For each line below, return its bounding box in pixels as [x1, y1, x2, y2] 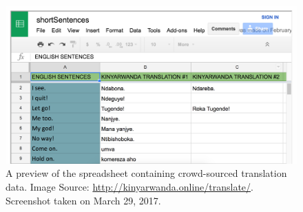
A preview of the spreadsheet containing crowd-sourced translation [6, 166, 287, 180]
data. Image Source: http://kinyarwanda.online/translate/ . [6, 179, 253, 193]
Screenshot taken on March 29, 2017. [6, 193, 161, 207]
